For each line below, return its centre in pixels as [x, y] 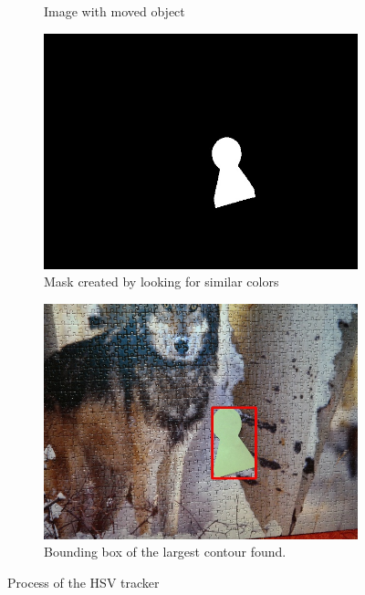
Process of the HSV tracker [83, 582]
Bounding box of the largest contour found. [165, 552]
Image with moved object [115, 11]
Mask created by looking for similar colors [162, 282]
